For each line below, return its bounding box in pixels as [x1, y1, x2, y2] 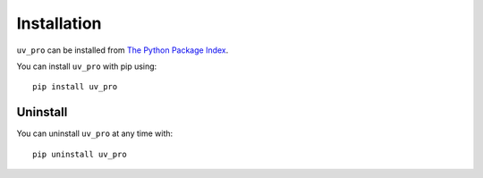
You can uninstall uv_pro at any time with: [16, 128, 174, 139]
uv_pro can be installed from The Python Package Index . [16, 45, 229, 55]
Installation [16, 13, 102, 33]
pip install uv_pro [32, 81, 118, 92]
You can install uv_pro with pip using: [16, 61, 157, 72]
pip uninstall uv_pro [32, 148, 127, 159]
